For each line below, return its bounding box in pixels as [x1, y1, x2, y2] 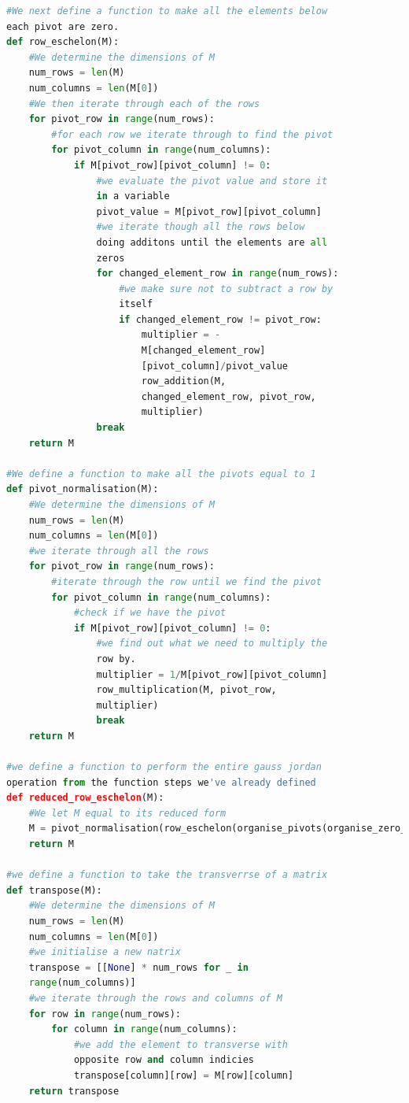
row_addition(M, [141, 376, 227, 387]
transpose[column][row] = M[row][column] [73, 1069, 294, 1081]
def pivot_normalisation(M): [6, 483, 159, 495]
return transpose [28, 1085, 120, 1097]
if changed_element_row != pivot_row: [119, 313, 322, 325]
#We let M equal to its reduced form [28, 807, 227, 819]
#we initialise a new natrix [28, 946, 181, 958]
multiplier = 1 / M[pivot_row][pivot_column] [96, 668, 328, 680]
